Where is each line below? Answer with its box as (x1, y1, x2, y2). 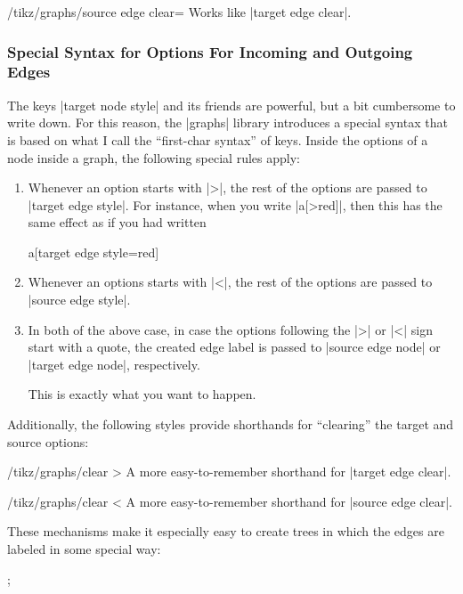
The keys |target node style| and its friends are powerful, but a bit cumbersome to (7, 95, 456, 114)
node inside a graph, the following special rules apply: (7, 148, 300, 167)
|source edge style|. (28, 290, 131, 309)
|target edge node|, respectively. (28, 354, 200, 373)
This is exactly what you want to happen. (28, 385, 256, 403)
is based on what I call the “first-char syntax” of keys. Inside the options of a (7, 130, 428, 149)
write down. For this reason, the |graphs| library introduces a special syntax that (7, 113, 448, 132)
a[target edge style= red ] (28, 242, 159, 261)
